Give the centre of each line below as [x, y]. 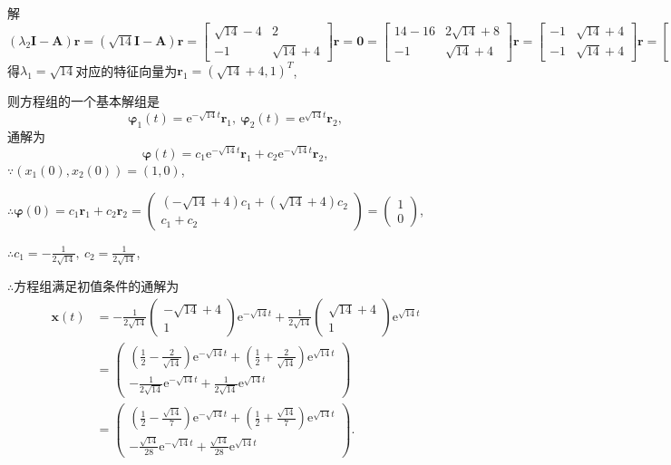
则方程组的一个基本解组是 [83, 101]
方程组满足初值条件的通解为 [97, 286]
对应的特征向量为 [126, 70]
